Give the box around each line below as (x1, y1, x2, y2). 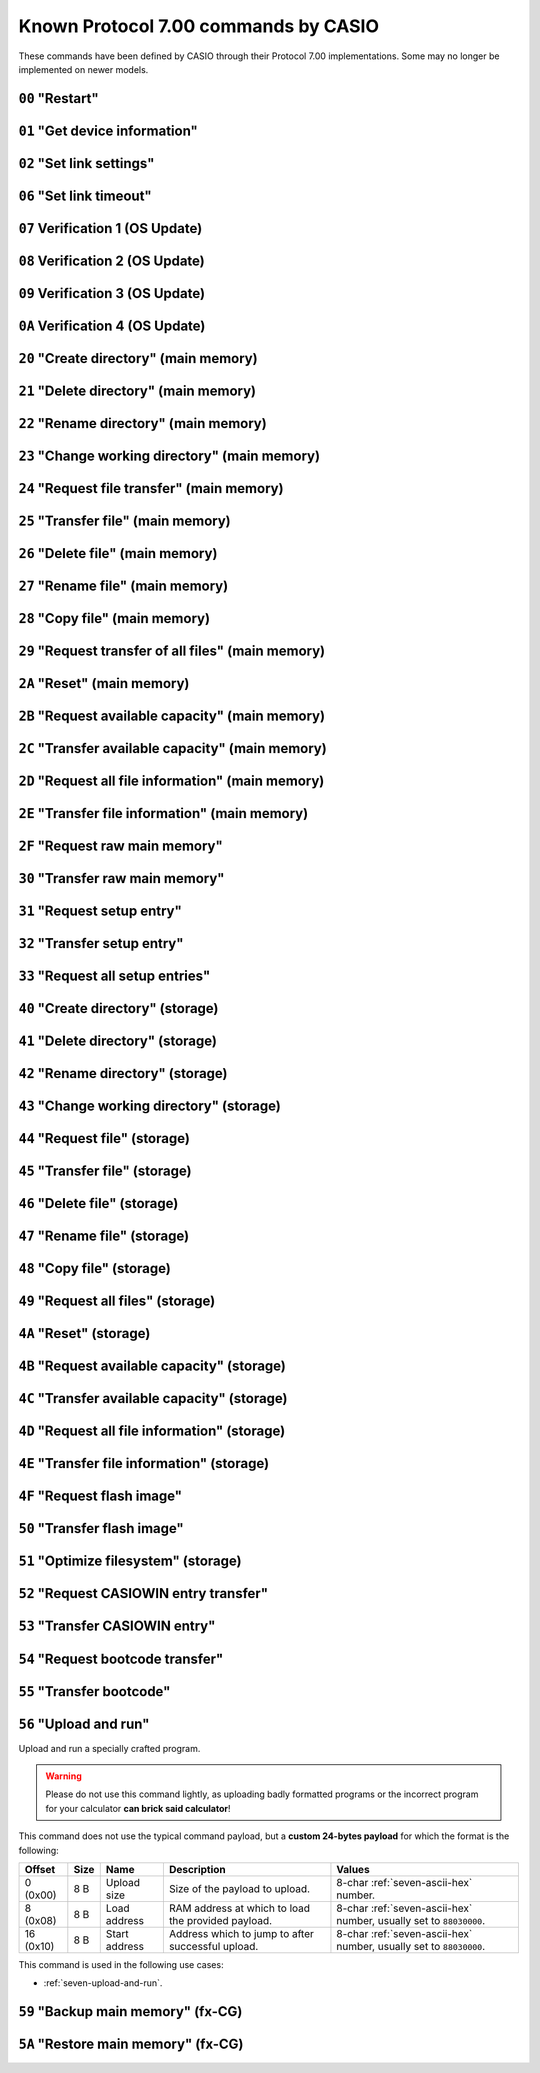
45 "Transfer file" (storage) (18, 1163, 192, 1180)
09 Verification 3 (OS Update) (18, 285, 205, 302)
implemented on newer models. (18, 63, 149, 75)
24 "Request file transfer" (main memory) (18, 480, 284, 497)
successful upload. (168, 1939, 259, 1953)
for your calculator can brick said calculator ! (45, 1802, 231, 1814)
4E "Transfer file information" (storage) (18, 1455, 270, 1472)
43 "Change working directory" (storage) (18, 1098, 282, 1115)
